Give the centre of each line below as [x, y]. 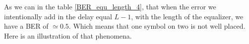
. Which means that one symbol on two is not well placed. [157, 26]
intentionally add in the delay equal [58, 16]
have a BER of [26, 26]
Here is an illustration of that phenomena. [68, 35]
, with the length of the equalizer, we [187, 16]
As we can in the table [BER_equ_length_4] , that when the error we [110, 6]
